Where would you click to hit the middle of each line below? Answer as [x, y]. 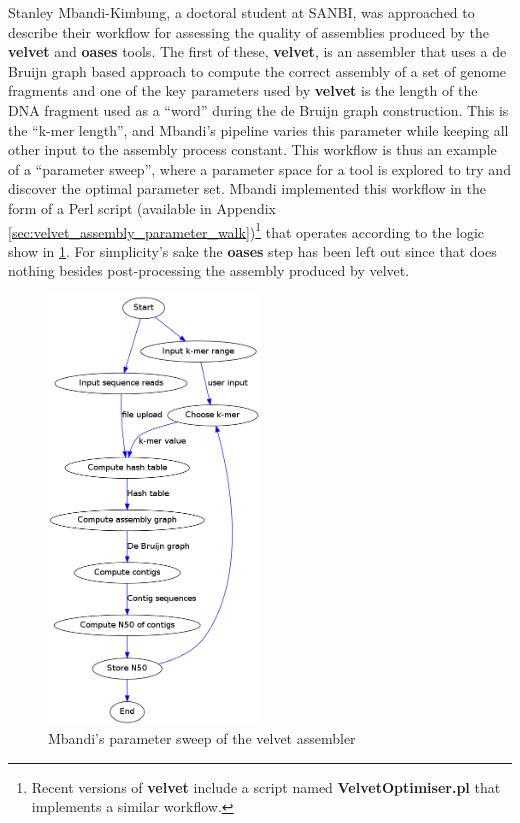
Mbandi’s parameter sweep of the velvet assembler [202, 738]
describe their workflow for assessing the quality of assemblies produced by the [249, 31]
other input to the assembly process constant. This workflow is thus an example [252, 149]
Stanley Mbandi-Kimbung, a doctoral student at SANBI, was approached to [241, 12]
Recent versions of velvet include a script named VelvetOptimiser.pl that [266, 786]
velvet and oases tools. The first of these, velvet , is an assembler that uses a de [257, 51]
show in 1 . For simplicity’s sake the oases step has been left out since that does [252, 250]
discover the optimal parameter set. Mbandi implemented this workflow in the [247, 188]
